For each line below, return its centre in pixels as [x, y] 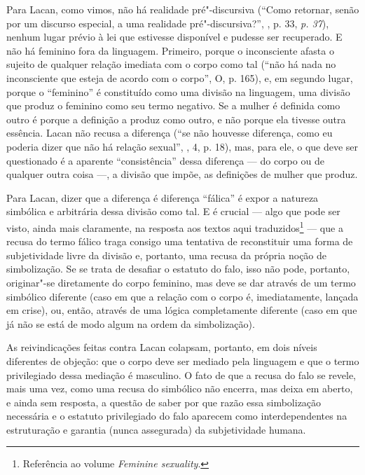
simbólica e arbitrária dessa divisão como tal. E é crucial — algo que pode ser [173, 211]
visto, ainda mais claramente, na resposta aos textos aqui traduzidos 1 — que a [175, 226]
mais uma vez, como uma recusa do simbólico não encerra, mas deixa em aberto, [180, 388]
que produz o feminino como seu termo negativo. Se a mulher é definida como [173, 105]
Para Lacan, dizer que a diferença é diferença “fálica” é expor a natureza [163, 197]
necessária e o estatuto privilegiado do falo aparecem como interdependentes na [177, 416]
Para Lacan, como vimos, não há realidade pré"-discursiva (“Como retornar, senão [183, 9]
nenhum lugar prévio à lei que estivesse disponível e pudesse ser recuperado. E [174, 37]
